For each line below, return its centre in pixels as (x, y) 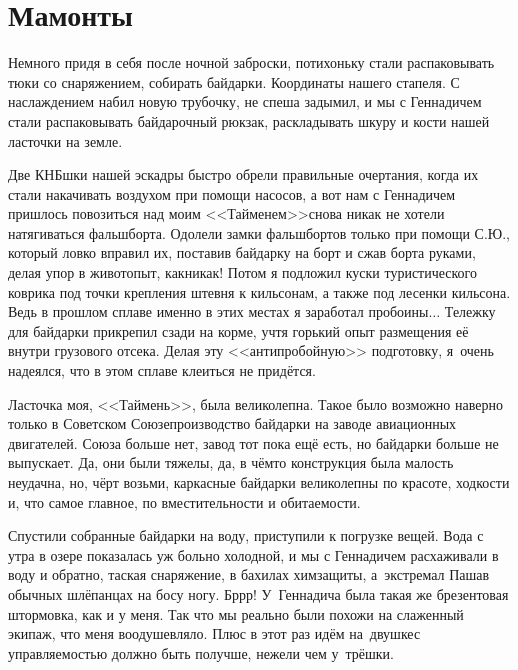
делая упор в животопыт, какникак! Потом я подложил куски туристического (243, 272)
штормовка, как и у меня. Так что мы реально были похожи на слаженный (236, 613)
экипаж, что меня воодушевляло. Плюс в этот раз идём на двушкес (214, 633)
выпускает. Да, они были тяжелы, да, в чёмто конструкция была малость (231, 462)
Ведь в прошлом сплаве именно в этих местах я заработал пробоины (218, 311)
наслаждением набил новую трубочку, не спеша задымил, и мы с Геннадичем (245, 101)
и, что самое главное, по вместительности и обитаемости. (184, 501)
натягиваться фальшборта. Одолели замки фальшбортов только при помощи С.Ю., (259, 232)
